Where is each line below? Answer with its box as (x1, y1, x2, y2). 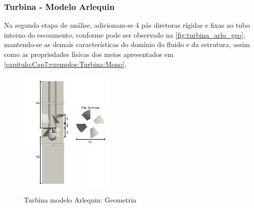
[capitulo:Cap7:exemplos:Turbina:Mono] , (4, 58, 127, 69)
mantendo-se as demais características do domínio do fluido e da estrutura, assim (4, 39, 250, 50)
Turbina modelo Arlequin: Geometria (24, 194, 137, 205)
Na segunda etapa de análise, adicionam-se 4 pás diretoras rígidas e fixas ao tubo (4, 20, 250, 30)
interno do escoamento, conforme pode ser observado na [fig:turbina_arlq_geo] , (4, 29, 246, 40)
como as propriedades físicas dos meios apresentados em (4, 49, 174, 59)
